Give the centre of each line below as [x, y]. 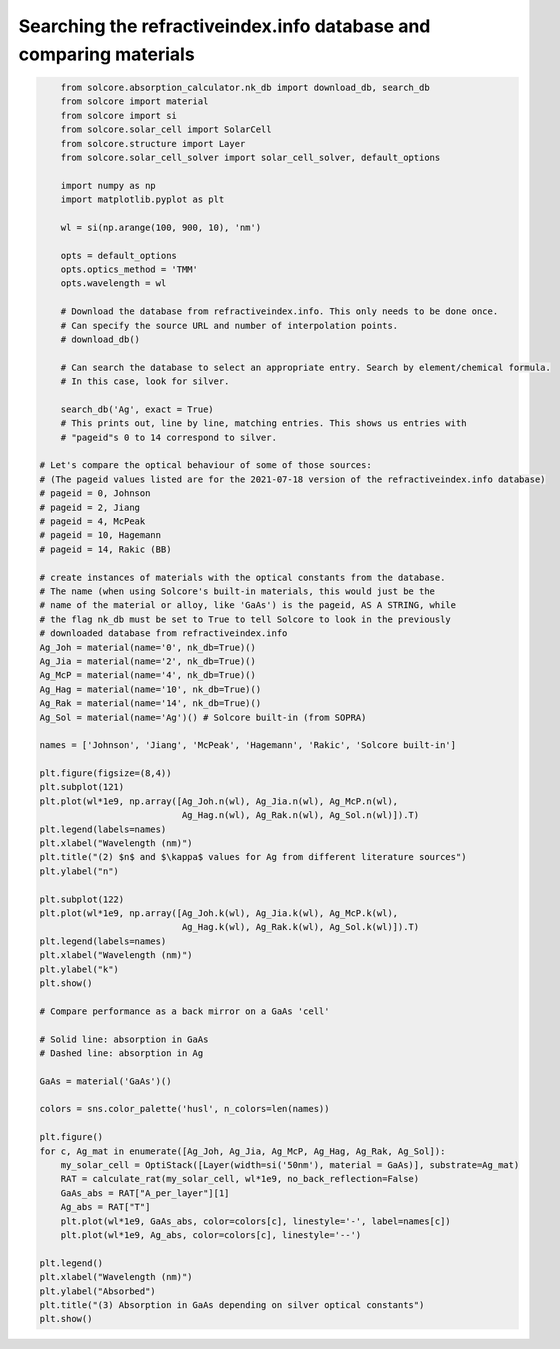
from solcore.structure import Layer [153, 143]
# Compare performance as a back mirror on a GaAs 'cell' [184, 1011]
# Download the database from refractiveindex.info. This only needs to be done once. [279, 311]
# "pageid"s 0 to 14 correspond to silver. [168, 437]
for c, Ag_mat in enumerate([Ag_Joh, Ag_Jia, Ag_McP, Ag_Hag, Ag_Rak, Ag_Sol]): [242, 1151]
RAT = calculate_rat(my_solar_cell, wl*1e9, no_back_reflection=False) [240, 1179]
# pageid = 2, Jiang [89, 507]
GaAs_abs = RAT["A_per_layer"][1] [145, 1193]
